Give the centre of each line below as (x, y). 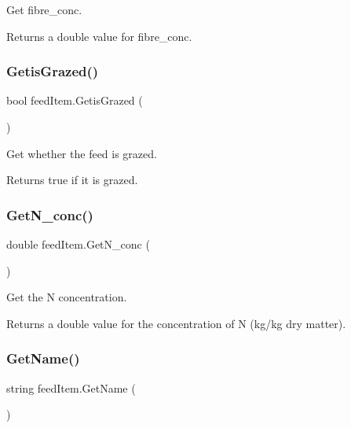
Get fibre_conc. (44, 9)
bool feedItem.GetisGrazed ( (75, 100)
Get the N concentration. (67, 297)
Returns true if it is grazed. (72, 180)
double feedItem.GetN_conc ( (78, 244)
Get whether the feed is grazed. (82, 153)
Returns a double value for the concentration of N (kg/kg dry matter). (176, 323)
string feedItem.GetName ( (71, 387)
